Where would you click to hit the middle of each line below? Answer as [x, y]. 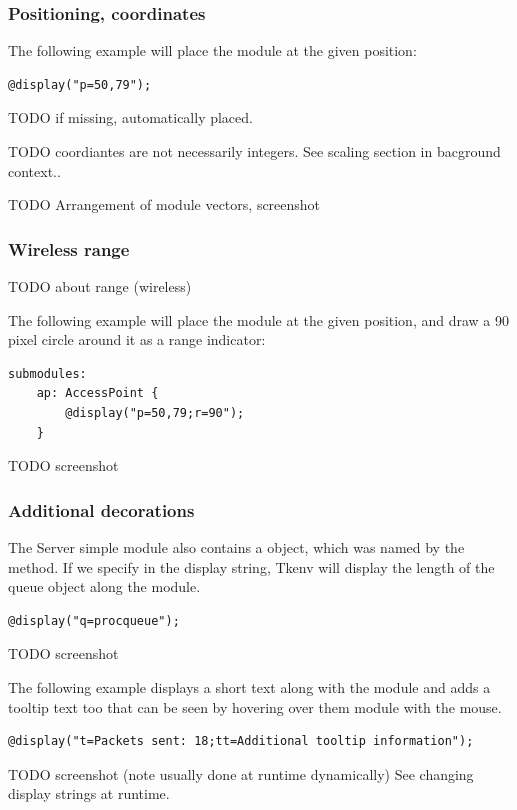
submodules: [47, 373]
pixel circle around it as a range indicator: [137, 339]
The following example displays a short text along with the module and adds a [249, 686]
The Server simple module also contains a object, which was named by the [236, 546]
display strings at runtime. [89, 793]
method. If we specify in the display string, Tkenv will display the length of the [251, 566]
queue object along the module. [104, 586]
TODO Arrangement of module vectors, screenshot [164, 204]
